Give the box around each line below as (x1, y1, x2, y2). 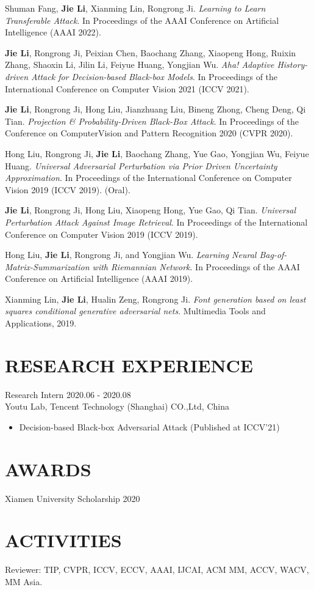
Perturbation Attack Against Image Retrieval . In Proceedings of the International (5, 215, 308, 228)
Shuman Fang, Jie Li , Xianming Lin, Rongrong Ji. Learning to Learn (5, 2, 266, 14)
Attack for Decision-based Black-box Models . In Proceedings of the (31, 70, 278, 83)
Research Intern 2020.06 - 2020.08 (5, 388, 131, 400)
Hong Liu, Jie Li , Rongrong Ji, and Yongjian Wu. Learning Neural (5, 248, 257, 261)
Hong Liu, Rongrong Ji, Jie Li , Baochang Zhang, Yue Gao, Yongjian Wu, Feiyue (5, 147, 309, 160)
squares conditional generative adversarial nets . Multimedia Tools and (5, 304, 266, 317)
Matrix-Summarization (5, 260, 90, 273)
